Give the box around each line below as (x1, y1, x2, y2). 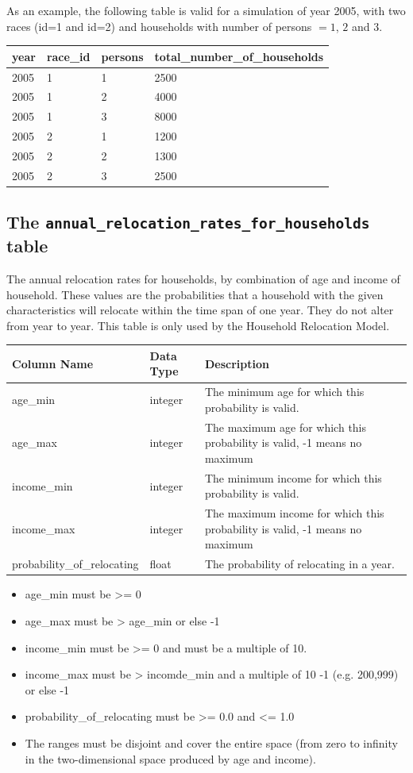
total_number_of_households (154, 48, 324, 64)
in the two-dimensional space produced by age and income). (25, 750, 316, 767)
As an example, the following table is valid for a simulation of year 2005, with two (6, 2, 406, 18)
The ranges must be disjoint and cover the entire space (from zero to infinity (25, 734, 398, 751)
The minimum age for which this (204, 383, 365, 400)
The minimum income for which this (204, 469, 382, 486)
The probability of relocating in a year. (204, 556, 395, 572)
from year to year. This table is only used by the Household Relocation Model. (6, 317, 390, 333)
